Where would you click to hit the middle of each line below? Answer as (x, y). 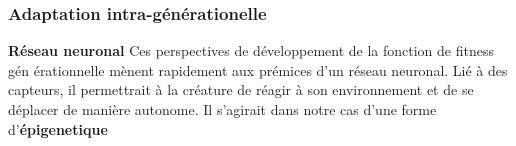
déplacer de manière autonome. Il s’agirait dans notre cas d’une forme (222, 109)
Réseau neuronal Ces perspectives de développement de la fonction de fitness (251, 50)
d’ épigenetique (58, 128)
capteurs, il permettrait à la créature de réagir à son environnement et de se (241, 89)
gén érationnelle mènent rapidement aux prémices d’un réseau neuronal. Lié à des (258, 69)
